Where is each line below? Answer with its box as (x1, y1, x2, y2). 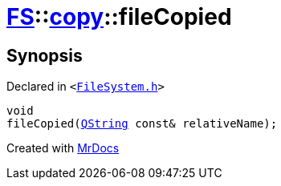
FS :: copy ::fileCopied (6, 3, 232, 30)
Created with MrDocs (6, 141, 120, 156)
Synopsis (6, 45, 83, 66)
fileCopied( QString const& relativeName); (6, 117, 278, 131)
